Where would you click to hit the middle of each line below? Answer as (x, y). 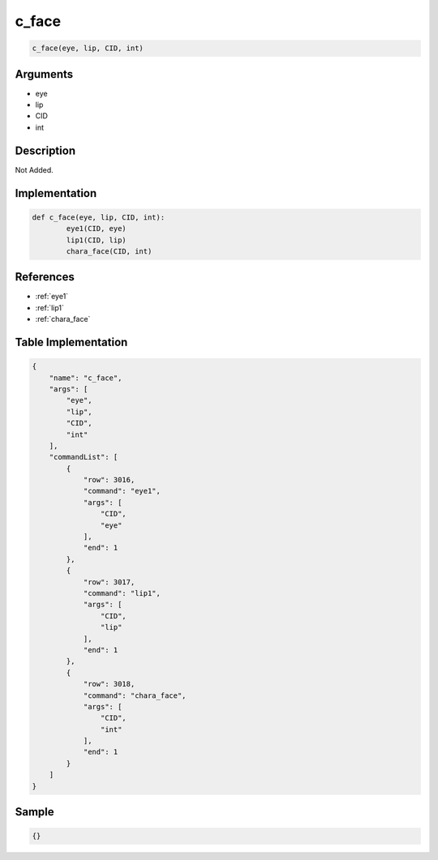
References (45, 277)
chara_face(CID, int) (109, 251)
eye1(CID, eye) (97, 229)
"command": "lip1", (122, 593)
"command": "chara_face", (135, 695)
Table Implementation (71, 342)
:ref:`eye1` (52, 297)
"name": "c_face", (86, 378)
